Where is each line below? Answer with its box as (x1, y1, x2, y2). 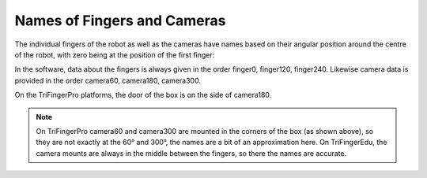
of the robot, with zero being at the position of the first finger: (14, 50, 215, 59)
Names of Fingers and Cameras (14, 12, 226, 29)
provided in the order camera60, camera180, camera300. (14, 76, 202, 85)
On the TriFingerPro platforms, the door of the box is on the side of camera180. (14, 91, 272, 100)
